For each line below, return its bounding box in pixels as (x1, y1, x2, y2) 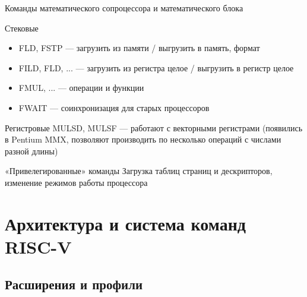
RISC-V (5, 234, 72, 258)
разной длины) (5, 144, 58, 157)
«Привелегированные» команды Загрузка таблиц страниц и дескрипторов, (5, 165, 273, 177)
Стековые (5, 21, 39, 34)
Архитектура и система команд (5, 211, 246, 235)
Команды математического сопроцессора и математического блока (5, 2, 243, 14)
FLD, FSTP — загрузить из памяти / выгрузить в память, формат (18, 42, 260, 54)
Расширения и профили (5, 275, 143, 293)
